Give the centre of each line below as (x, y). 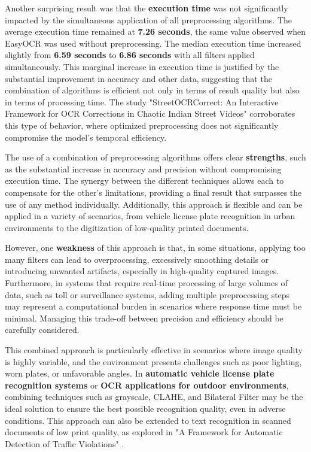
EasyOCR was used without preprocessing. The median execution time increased (153, 43)
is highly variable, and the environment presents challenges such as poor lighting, (153, 361)
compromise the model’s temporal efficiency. (86, 137)
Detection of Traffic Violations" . (65, 443)
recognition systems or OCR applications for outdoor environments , (147, 385)
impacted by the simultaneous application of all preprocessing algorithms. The (149, 19)
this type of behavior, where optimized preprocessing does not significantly (142, 125)
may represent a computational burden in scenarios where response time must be (153, 306)
